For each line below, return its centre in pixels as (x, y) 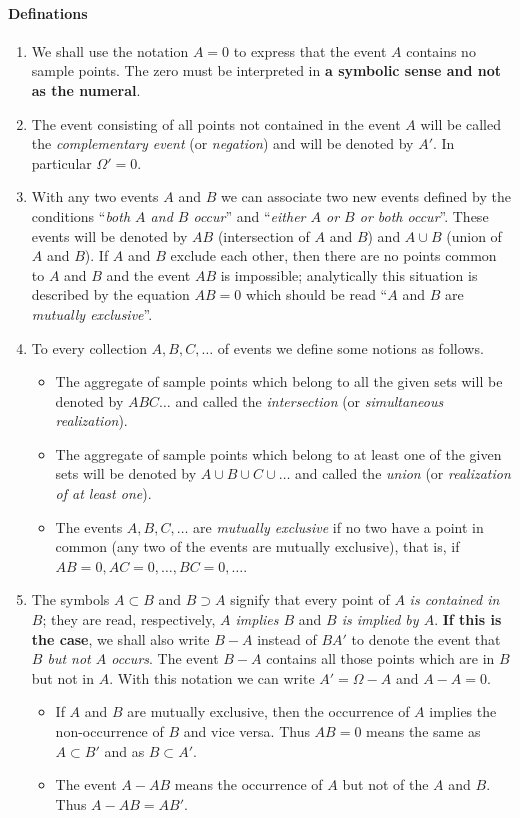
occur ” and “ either (249, 215)
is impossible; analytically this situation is (349, 274)
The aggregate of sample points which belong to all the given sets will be (279, 381)
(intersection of (263, 235)
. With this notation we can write (212, 677)
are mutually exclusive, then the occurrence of (268, 711)
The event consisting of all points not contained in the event (216, 123)
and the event (148, 274)
